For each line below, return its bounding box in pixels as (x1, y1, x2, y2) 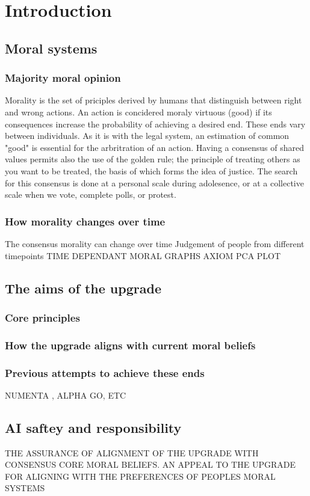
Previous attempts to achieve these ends (5, 365, 205, 380)
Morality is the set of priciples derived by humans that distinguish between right (5, 94, 302, 106)
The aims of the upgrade (5, 278, 161, 297)
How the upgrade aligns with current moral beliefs (5, 337, 256, 352)
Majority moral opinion (5, 70, 121, 85)
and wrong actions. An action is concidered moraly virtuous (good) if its (5, 105, 272, 118)
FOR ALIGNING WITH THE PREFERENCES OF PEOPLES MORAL (5, 470, 276, 482)
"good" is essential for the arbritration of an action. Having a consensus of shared (5, 141, 304, 153)
